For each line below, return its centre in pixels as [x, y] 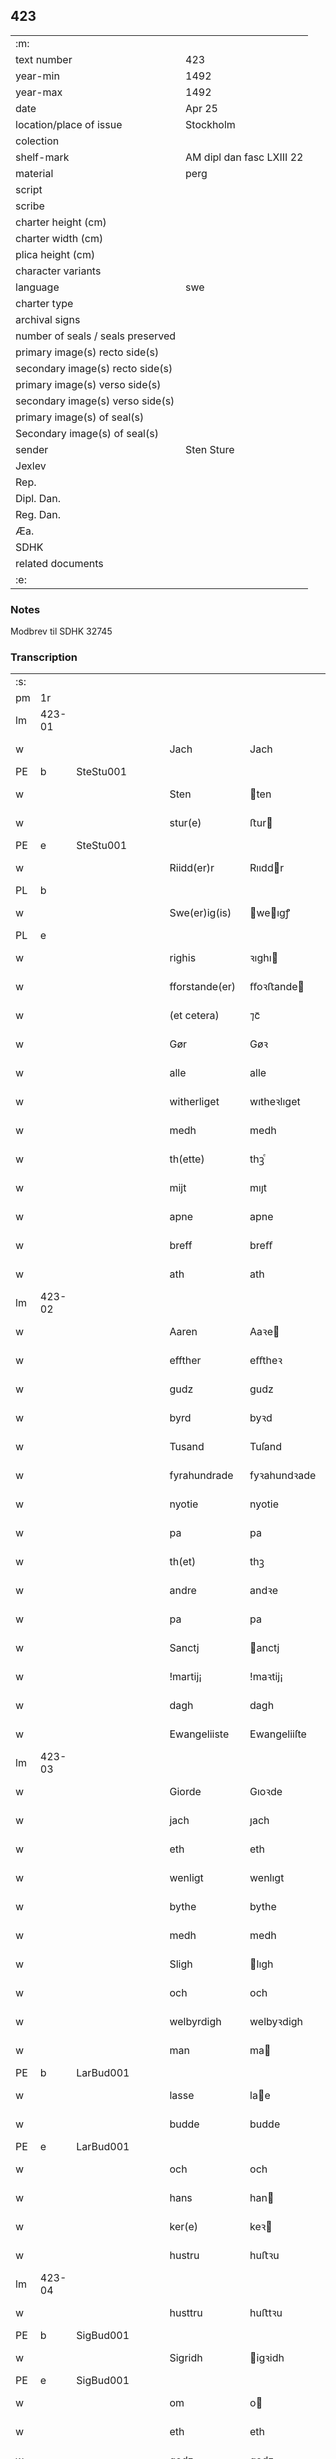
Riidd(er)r [192, 868]
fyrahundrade [201, 1476]
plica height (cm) [55, 254]
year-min [37, 76]
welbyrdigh [195, 2022]
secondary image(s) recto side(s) [94, 368]
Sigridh [186, 2358]
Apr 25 [201, 108]
